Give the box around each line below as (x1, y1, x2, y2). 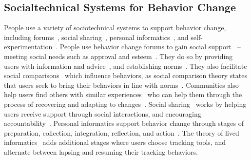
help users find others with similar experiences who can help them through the (4, 89, 242, 100)
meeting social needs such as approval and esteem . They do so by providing (4, 51, 233, 61)
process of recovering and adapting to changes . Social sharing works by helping (4, 99, 247, 109)
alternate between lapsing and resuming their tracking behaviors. (4, 146, 198, 157)
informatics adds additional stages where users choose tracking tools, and (4, 137, 226, 147)
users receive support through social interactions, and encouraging (4, 108, 201, 119)
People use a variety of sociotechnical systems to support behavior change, (4, 22, 226, 33)
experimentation (4, 41, 53, 52)
